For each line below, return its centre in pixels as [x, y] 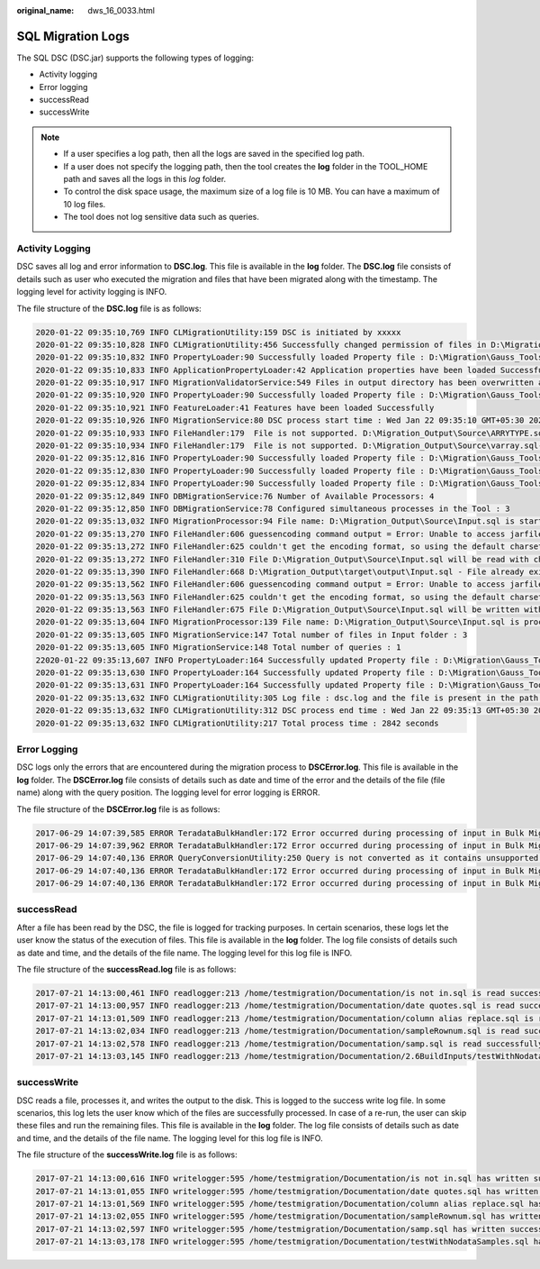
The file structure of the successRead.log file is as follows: [126, 969]
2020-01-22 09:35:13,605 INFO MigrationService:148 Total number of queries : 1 [218, 648]
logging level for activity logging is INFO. [92, 292]
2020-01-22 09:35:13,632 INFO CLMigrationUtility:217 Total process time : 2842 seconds [238, 723]
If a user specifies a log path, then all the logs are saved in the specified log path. [214, 154]
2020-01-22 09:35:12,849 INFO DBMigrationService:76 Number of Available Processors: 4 [235, 496]
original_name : [45, 10]
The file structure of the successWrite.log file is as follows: [127, 1155]
